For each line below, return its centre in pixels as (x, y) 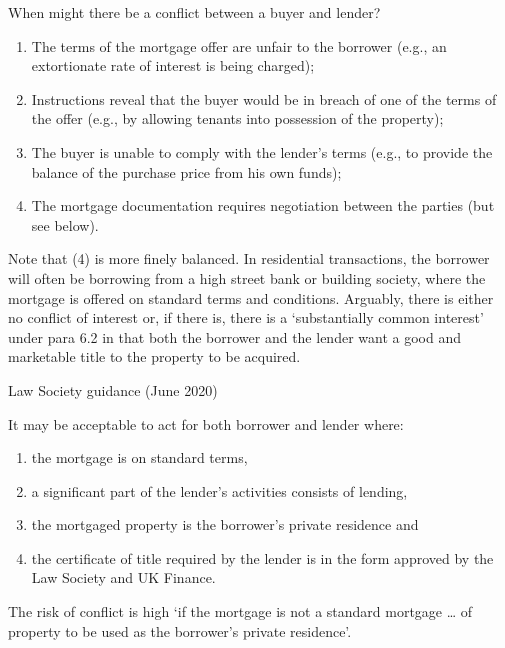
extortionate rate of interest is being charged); (173, 65)
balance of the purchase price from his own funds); (186, 171)
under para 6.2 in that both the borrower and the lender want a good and (234, 336)
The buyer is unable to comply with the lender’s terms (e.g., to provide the (262, 151)
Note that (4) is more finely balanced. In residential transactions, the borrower (249, 258)
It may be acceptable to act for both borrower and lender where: (206, 423)
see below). (65, 224)
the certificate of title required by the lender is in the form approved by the (262, 557)
